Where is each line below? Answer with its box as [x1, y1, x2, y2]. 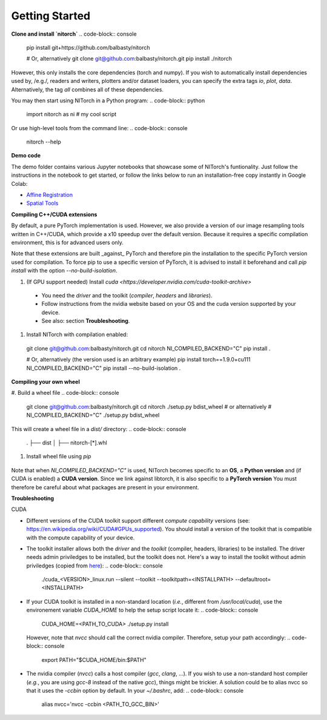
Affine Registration [26, 191, 73, 199]
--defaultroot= [235, 576, 271, 583]
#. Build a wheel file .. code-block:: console [11, 389, 119, 397]
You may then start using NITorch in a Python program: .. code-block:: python [11, 97, 205, 104]
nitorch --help [26, 138, 62, 145]
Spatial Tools [26, 200, 59, 207]
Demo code [11, 152, 41, 159]
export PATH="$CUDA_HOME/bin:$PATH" [41, 656, 147, 663]
